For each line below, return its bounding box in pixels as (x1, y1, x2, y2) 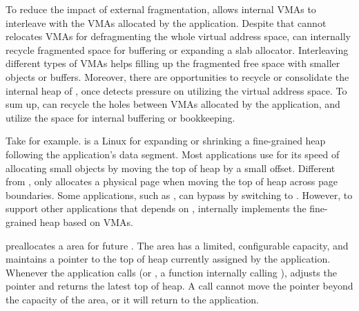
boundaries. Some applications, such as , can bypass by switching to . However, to (6, 187, 353, 202)
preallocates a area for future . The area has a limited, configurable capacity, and (6, 238, 349, 252)
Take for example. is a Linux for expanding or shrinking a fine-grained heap (6, 133, 326, 148)
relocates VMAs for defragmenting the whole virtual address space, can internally (6, 29, 351, 44)
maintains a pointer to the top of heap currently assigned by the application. (6, 252, 331, 266)
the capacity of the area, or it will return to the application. (6, 292, 259, 306)
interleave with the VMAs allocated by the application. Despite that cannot (6, 15, 327, 30)
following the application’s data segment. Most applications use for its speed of (6, 147, 340, 161)
